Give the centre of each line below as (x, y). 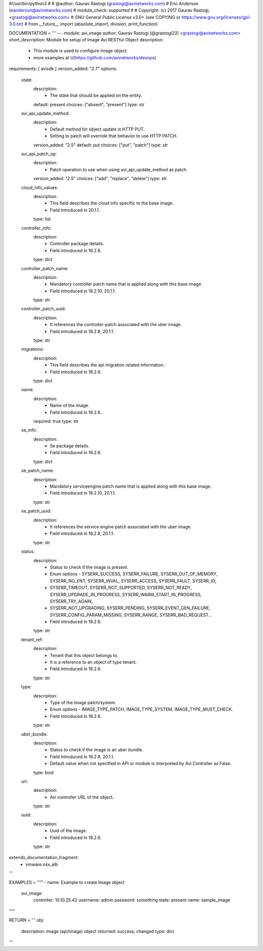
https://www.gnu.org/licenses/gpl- (216, 17)
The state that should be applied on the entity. (96, 95)
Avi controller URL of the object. (82, 797)
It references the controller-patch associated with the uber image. (116, 325)
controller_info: (36, 228)
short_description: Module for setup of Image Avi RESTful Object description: (86, 39)
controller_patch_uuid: (43, 309)
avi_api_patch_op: (39, 154)
